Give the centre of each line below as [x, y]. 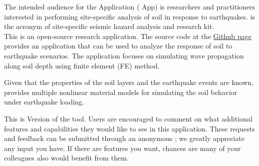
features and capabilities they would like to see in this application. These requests [129, 128]
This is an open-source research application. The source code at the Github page [128, 36]
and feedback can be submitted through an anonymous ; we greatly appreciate [124, 138]
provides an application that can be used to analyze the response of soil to [118, 46]
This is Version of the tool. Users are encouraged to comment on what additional [128, 118]
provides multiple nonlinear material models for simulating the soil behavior [121, 92]
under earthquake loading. [44, 102]
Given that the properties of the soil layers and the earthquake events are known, [129, 82]
